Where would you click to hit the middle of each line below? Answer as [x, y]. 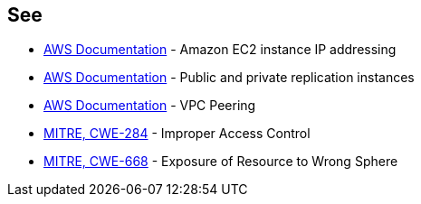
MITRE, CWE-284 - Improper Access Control [177, 134]
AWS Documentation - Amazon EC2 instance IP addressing [220, 50]
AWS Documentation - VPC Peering [150, 106]
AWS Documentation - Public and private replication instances [229, 78]
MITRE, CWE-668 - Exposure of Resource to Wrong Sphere [221, 162]
